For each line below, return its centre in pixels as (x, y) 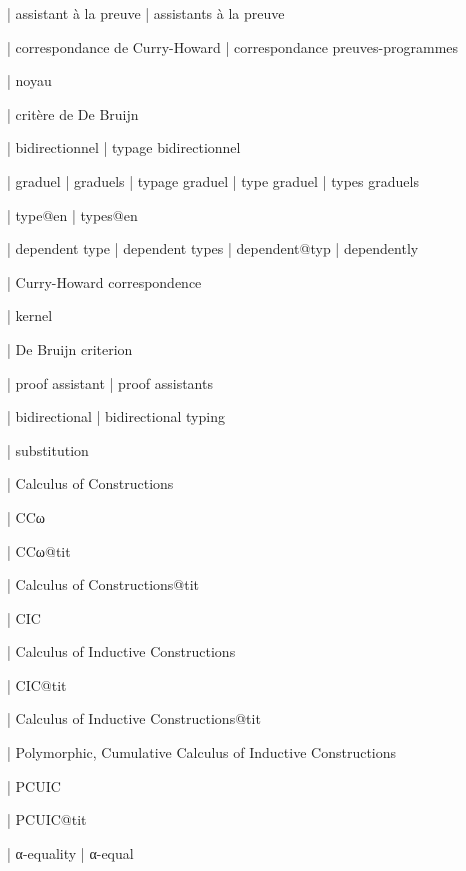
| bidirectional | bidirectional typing (116, 416)
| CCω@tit (39, 550)
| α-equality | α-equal (70, 852)
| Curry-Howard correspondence (104, 281)
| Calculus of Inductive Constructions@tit (134, 718)
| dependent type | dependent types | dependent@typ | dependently (213, 248)
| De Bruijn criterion (70, 348)
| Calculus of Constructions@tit (103, 584)
